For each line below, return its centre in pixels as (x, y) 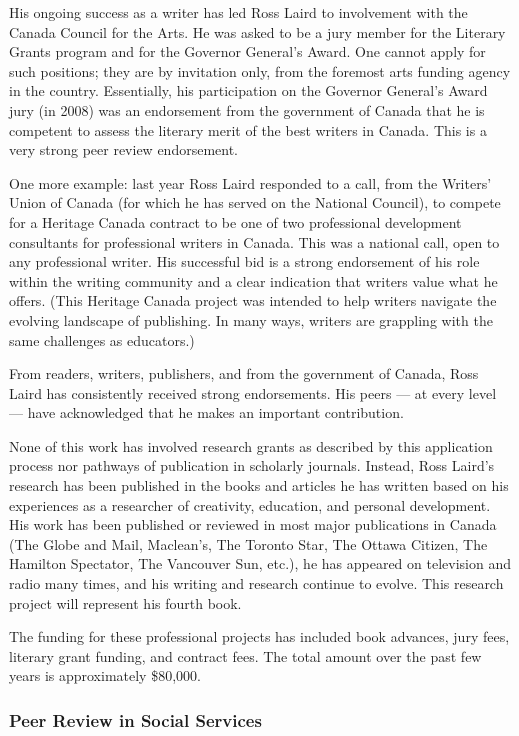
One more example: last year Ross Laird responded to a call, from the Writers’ (250, 182)
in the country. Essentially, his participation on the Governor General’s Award (248, 90)
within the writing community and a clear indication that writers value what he (253, 280)
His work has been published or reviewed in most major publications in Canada (253, 524)
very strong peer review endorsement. (123, 149)
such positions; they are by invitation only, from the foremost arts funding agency (260, 70)
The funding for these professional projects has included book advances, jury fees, (259, 636)
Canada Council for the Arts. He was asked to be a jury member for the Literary (257, 31)
